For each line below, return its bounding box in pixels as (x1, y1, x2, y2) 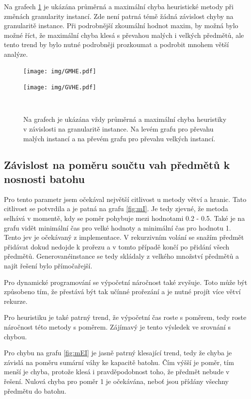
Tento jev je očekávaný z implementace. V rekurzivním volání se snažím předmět (4, 232, 244, 242)
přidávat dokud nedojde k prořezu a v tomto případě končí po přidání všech (4, 241, 230, 251)
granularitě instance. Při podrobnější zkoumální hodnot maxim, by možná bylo (4, 20, 238, 31)
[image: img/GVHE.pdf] (23, 84, 96, 91)
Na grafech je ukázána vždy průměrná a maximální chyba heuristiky (23, 114, 227, 124)
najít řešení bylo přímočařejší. (4, 261, 93, 270)
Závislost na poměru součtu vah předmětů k (4, 157, 230, 172)
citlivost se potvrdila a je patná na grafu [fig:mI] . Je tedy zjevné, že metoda (4, 203, 228, 214)
